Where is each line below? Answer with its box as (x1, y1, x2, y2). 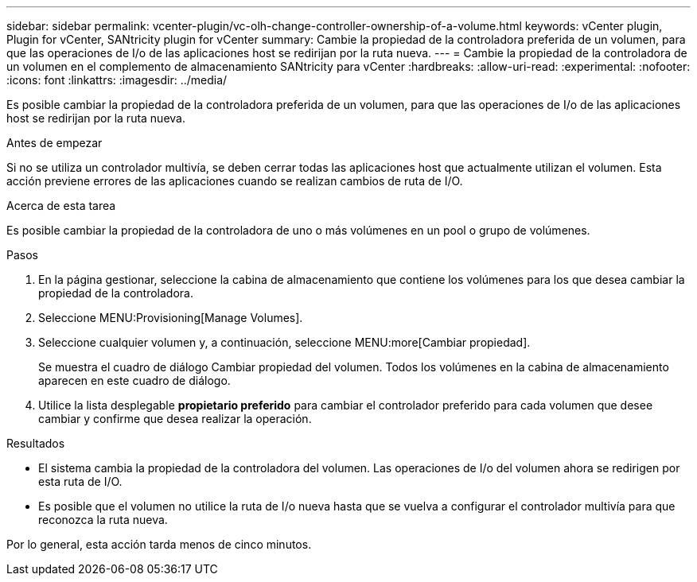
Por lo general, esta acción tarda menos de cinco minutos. (6, 537, 312, 551)
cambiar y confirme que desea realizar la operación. (38, 412, 312, 425)
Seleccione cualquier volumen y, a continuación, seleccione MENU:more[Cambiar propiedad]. (38, 336, 531, 349)
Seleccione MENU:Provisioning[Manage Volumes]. (38, 311, 303, 324)
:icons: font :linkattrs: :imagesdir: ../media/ (6, 73, 228, 87)
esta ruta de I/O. (38, 475, 123, 488)
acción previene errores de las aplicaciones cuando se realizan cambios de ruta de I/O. (6, 174, 463, 188)
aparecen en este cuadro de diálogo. (38, 374, 231, 387)
